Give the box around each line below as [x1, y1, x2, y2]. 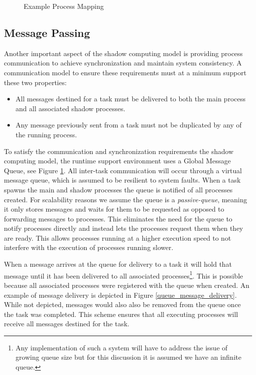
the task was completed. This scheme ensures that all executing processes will [4, 309, 238, 319]
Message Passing [4, 25, 90, 40]
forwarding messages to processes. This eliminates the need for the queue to [4, 213, 232, 223]
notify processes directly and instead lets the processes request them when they [4, 223, 243, 233]
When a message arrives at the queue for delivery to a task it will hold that [4, 259, 232, 269]
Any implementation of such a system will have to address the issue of [15, 342, 228, 352]
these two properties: [4, 77, 67, 87]
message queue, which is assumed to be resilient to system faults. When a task [4, 175, 241, 185]
